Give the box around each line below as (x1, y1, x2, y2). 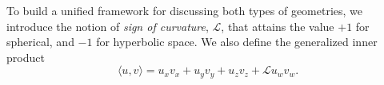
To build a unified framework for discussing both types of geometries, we (6, 2, 363, 18)
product (6, 48, 45, 65)
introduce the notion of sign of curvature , (6, 17, 209, 34)
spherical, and (6, 33, 74, 50)
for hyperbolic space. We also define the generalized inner (96, 33, 378, 50)
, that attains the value (221, 17, 334, 34)
